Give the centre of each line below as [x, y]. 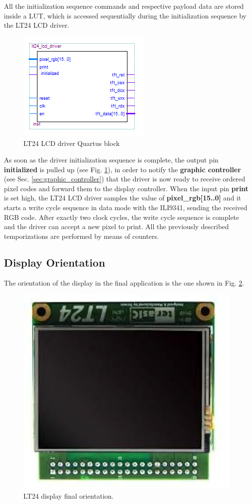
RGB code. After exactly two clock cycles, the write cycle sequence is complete [122, 217]
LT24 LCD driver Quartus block [72, 143]
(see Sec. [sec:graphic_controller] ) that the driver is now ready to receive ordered [125, 179]
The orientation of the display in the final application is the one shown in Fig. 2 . [124, 282]
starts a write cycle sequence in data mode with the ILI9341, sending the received [126, 207]
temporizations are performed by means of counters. [81, 236]
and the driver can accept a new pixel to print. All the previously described [117, 226]
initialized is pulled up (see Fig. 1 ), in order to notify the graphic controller [123, 169]
